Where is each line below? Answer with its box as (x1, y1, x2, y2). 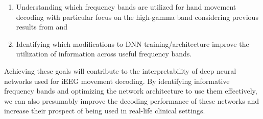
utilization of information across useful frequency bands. (16, 48, 192, 59)
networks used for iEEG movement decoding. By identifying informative (4, 75, 230, 86)
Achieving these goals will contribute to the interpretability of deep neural (4, 65, 236, 76)
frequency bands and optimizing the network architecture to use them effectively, (4, 85, 257, 96)
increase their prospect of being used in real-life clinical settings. (4, 105, 205, 116)
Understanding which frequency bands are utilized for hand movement (16, 2, 236, 12)
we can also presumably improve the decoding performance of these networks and (4, 95, 259, 106)
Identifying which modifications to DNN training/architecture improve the (16, 38, 249, 49)
